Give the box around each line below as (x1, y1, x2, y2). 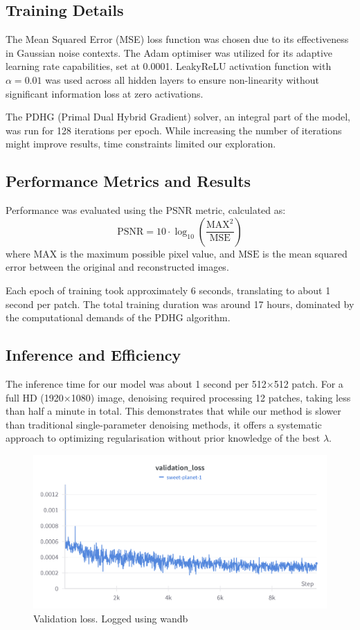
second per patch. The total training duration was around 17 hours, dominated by (6, 296, 354, 311)
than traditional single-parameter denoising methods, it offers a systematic (6, 417, 322, 431)
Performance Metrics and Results (6, 170, 251, 192)
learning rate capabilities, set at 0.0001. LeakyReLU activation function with (6, 59, 332, 73)
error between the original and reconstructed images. (6, 260, 229, 274)
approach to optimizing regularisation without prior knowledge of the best (6, 431, 321, 445)
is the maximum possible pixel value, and (60, 246, 235, 260)
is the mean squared (262, 246, 348, 260)
